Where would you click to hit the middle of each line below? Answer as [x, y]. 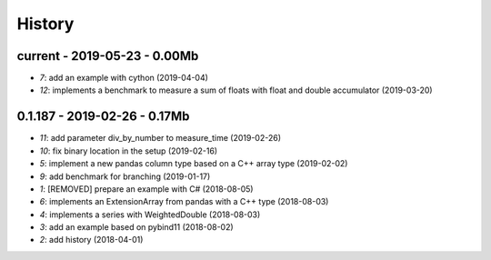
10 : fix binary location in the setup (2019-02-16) [129, 151]
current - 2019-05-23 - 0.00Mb [108, 56]
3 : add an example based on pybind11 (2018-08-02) [136, 227]
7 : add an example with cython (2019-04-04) [124, 78]
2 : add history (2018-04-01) [91, 240]
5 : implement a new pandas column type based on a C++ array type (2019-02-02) [194, 164]
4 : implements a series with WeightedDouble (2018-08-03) [150, 215]
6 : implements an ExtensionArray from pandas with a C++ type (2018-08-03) [184, 202]
